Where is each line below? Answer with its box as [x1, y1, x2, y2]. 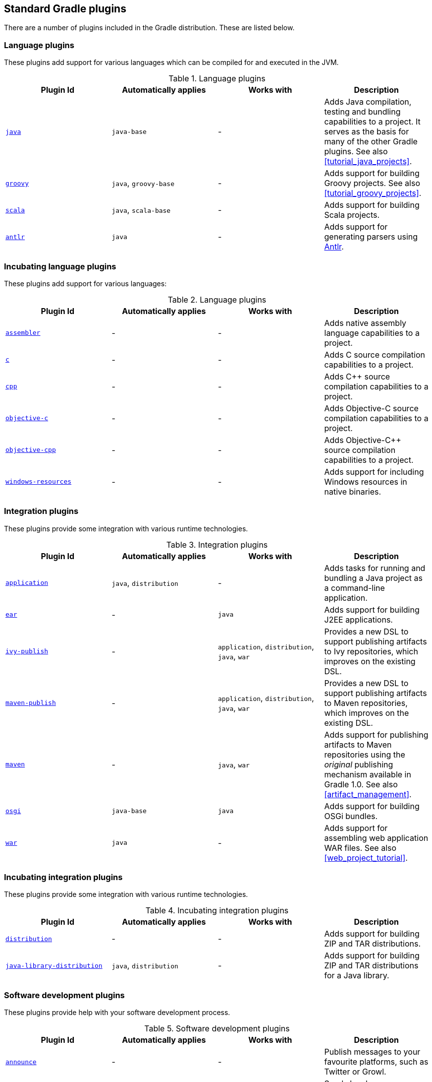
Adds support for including [324, 466, 424, 477]
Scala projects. [324, 210, 380, 220]
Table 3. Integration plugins [166, 539, 268, 550]
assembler [5, 329, 41, 337]
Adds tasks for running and [324, 563, 426, 573]
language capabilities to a [324, 327, 420, 338]
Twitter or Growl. [324, 1067, 386, 1077]
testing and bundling [324, 107, 401, 117]
